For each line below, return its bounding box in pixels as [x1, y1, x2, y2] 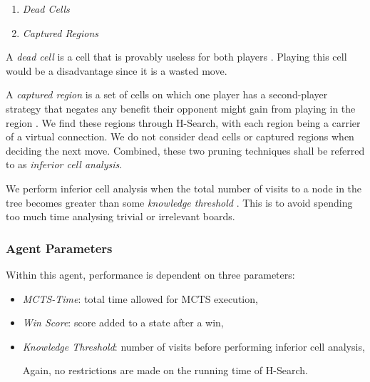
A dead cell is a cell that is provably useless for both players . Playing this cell [6, 49, 347, 64]
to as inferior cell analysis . [6, 157, 123, 172]
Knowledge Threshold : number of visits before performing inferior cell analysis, [22, 339, 365, 353]
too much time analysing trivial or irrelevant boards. [6, 209, 235, 224]
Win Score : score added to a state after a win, [22, 315, 224, 330]
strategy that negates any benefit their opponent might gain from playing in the [6, 100, 356, 115]
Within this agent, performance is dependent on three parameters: [6, 267, 295, 282]
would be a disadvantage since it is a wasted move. [6, 63, 227, 78]
